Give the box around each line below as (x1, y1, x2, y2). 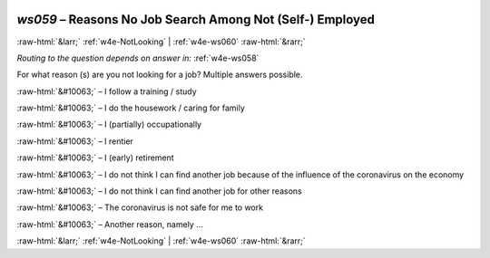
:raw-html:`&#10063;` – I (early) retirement (16, 152, 174, 163)
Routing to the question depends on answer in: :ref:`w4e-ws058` (16, 53, 260, 63)
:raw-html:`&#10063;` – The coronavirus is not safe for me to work (16, 202, 263, 213)
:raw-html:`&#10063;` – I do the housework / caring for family (16, 102, 245, 113)
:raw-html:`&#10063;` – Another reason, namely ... (16, 218, 204, 230)
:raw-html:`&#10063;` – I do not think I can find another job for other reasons (16, 186, 303, 196)
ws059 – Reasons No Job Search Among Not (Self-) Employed (16, 12, 376, 27)
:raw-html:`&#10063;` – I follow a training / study (16, 86, 197, 97)
